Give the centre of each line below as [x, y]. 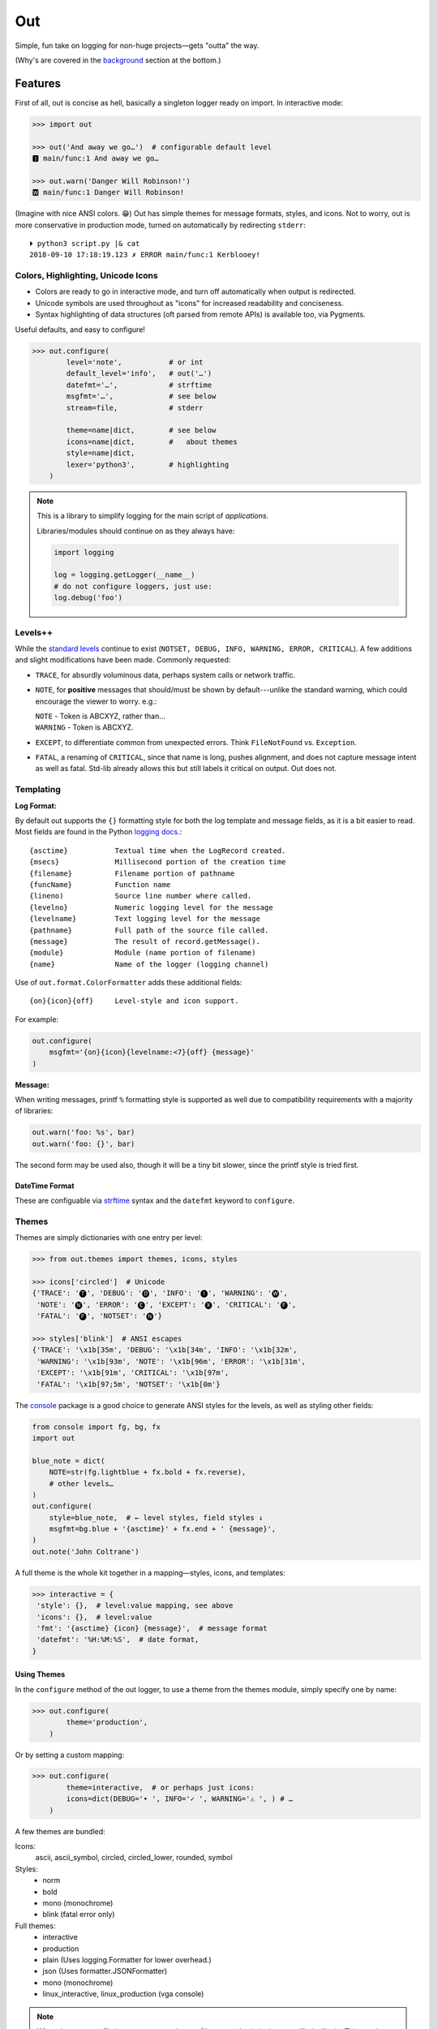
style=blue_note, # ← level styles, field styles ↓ [156, 1517]
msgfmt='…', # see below [141, 396]
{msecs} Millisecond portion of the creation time [158, 862]
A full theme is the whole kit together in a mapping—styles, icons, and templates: [150, 1572]
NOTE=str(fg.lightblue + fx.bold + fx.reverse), [148, 1472]
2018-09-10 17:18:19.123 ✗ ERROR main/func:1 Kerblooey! [145, 255]
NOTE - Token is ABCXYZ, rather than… [101, 716]
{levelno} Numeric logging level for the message [151, 907]
